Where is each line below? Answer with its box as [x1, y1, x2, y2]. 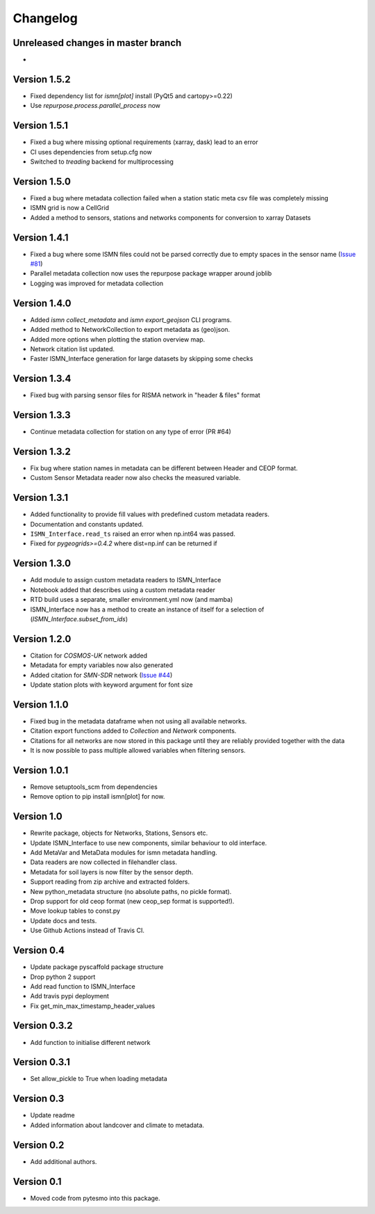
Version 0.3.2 [12, 1020, 73, 1032]
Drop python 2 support [30, 973, 96, 981]
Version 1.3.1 [12, 492, 69, 504]
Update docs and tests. [30, 916, 97, 925]
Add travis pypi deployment [30, 992, 109, 1000]
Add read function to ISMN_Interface [30, 982, 135, 991]
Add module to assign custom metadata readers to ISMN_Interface [30, 576, 222, 584]
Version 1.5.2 [12, 73, 71, 85]
